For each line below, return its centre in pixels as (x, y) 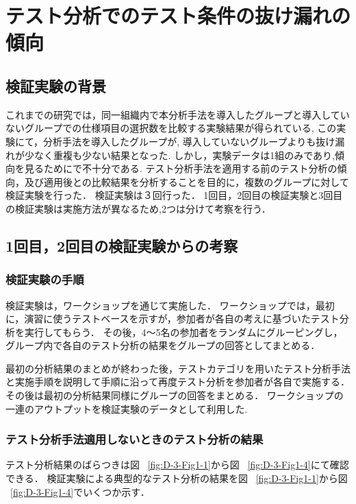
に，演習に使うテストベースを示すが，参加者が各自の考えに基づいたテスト (173, 319)
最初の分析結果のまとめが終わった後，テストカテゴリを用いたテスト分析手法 (178, 368)
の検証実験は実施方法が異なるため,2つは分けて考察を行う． (138, 208)
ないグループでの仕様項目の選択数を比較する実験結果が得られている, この (171, 128)
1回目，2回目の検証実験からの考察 (122, 245)
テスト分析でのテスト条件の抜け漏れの (178, 15)
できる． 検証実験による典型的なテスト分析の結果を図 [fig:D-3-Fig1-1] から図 (177, 478)
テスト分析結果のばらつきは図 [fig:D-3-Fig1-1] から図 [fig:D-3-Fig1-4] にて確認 (177, 465)
